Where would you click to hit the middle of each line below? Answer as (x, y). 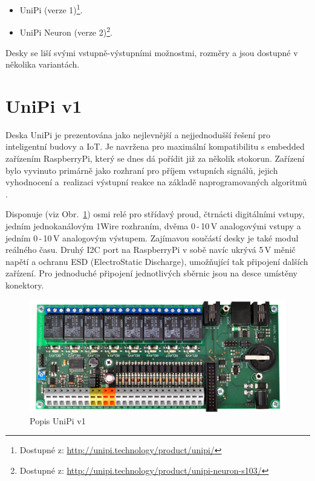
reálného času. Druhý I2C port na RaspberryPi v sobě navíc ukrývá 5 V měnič (151, 250)
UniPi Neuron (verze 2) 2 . (66, 31)
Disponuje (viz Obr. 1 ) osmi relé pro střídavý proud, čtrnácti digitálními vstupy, (155, 214)
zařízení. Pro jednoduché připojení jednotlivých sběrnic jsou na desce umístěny (151, 273)
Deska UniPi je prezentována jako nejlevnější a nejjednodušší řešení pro (138, 134)
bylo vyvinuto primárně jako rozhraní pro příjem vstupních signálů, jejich (142, 170)
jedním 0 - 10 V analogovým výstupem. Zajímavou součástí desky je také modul (152, 237)
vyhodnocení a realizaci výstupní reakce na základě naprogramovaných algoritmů (156, 182)
